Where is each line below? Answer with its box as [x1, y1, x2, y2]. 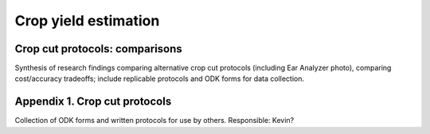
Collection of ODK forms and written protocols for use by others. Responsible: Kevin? [14, 116, 295, 125]
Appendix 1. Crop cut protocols [14, 95, 172, 109]
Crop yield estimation [14, 12, 160, 29]
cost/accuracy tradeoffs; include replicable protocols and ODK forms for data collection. [14, 74, 304, 83]
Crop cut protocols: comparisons [14, 42, 182, 56]
